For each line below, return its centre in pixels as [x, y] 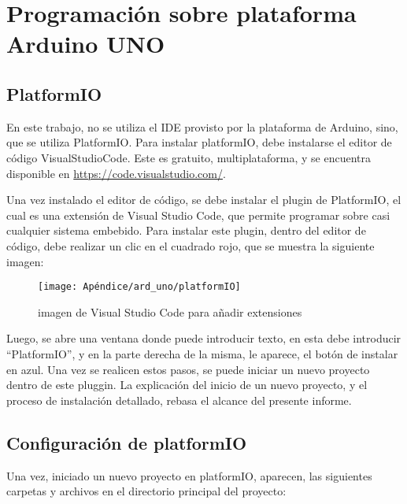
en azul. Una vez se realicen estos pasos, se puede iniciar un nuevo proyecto [188, 369]
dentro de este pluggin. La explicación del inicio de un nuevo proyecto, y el [187, 385]
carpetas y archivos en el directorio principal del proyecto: [146, 491]
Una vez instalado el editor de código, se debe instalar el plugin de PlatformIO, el [204, 200]
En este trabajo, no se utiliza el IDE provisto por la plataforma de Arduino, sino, [202, 126]
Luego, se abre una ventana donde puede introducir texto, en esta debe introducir [204, 338]
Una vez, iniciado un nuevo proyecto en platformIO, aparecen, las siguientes [189, 475]
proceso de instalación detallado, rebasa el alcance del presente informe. [179, 400]
